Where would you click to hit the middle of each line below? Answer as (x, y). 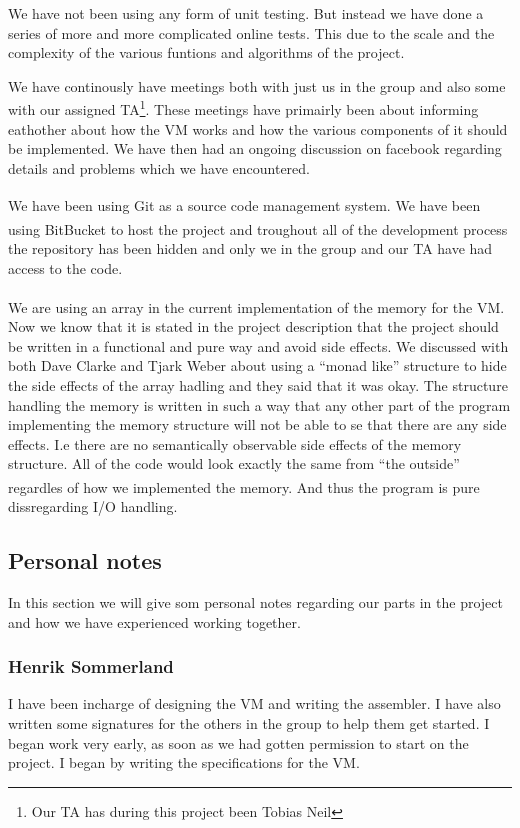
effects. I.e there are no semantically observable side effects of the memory (235, 443)
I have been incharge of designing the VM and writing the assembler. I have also (254, 703)
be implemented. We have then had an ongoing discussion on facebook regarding (255, 148)
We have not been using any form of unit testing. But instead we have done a (246, 13)
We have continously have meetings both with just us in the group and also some (257, 85)
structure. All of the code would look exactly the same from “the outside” (234, 463)
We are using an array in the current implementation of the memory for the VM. (256, 306)
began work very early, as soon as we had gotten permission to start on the (238, 742)
